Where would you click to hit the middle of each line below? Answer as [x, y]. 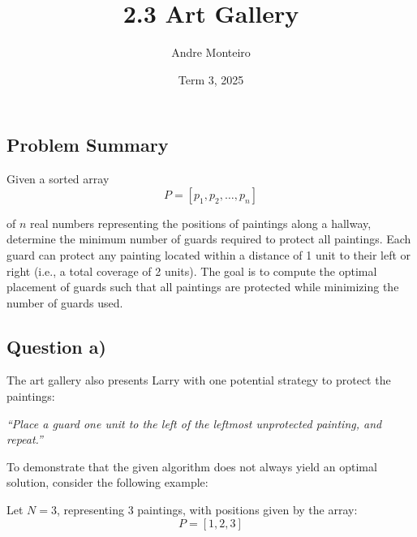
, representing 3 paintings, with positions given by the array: [207, 510]
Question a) [56, 346]
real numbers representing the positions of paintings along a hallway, [201, 223]
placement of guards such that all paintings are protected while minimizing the [203, 287]
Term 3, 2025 [211, 79]
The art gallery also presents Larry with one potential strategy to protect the [199, 380]
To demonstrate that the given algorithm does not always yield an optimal [192, 466]
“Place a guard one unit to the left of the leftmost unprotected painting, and [194, 423]
